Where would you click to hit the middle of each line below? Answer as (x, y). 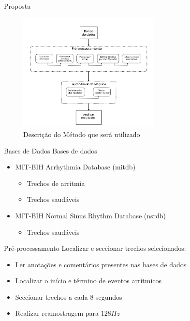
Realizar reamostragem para (57, 313)
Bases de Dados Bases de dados (51, 150)
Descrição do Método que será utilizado (82, 134)
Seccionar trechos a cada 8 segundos (69, 297)
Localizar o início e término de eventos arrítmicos (88, 281)
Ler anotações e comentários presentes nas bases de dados (101, 264)
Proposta (17, 6)
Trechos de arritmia (56, 183)
